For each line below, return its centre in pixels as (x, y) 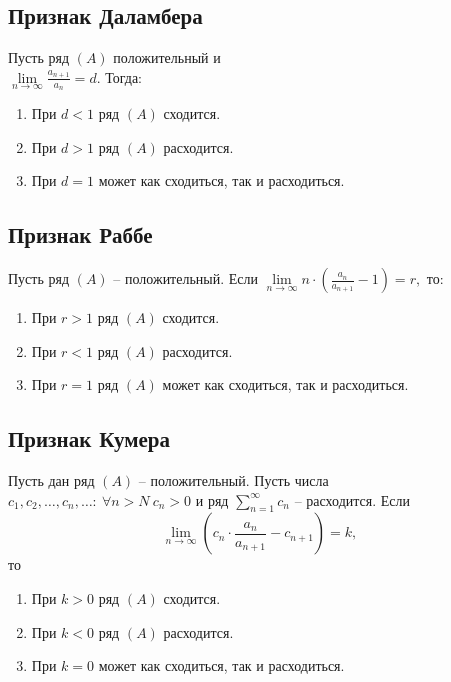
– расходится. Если (352, 499)
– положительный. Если (186, 278)
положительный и (167, 57)
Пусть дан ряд (51, 480)
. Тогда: (119, 76)
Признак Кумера (89, 438)
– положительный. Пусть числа (233, 480)
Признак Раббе (80, 234)
